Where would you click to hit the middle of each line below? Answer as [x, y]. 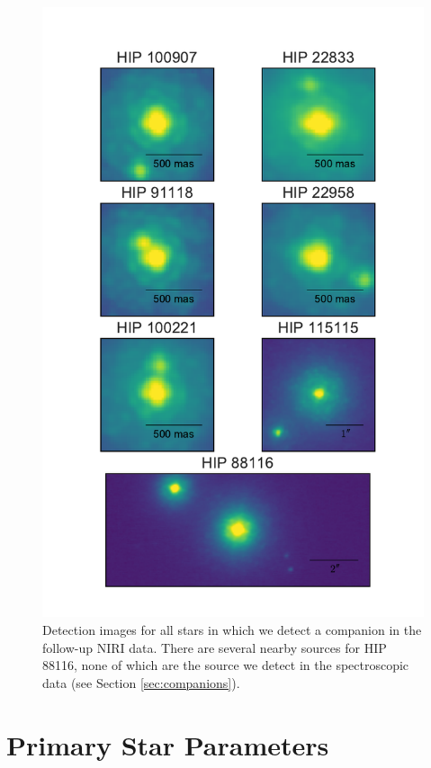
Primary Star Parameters [168, 744]
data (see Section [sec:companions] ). [141, 682]
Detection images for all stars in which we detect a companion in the [232, 629]
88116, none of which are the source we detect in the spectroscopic [226, 665]
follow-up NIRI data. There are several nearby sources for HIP [215, 647]
